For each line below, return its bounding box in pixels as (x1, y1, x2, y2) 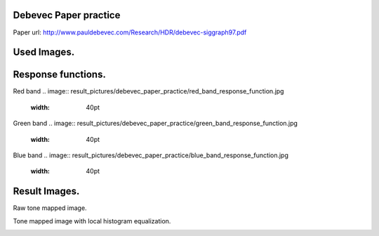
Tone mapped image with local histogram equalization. (13, 216, 171, 225)
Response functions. (13, 69, 107, 81)
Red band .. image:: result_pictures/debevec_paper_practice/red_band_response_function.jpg (13, 87, 284, 96)
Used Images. (13, 46, 75, 58)
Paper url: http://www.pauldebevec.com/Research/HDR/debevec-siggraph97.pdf (13, 28, 247, 37)
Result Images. (13, 185, 80, 197)
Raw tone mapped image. (13, 204, 87, 212)
